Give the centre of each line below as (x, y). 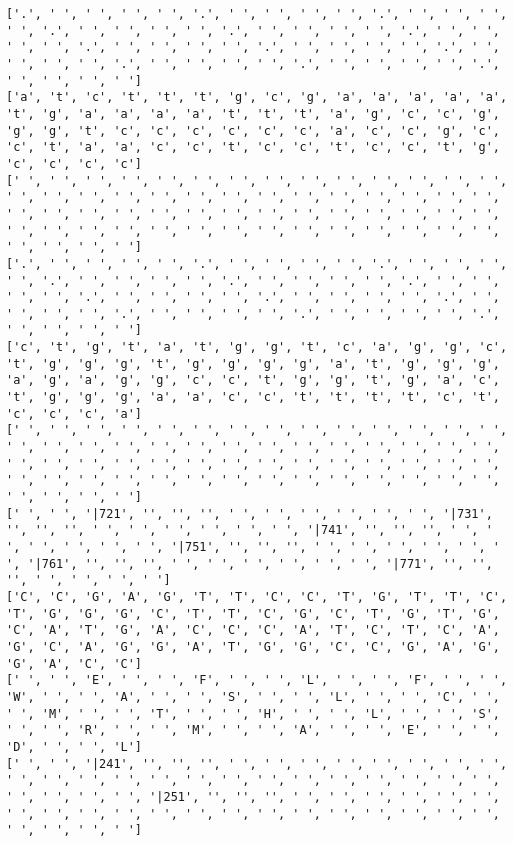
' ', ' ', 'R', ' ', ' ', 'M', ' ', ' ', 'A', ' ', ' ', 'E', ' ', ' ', (253, 730)
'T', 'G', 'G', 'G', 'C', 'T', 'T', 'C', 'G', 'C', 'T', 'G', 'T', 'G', (253, 613)
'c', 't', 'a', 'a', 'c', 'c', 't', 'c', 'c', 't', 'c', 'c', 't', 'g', (253, 147)
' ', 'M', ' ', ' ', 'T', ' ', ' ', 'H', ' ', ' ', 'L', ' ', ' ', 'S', (253, 713)
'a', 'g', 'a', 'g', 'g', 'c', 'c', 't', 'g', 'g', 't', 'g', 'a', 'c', (253, 380)
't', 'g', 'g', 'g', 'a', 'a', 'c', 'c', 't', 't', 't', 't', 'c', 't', (253, 397)
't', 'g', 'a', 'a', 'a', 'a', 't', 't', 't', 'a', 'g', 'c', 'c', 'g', (253, 113)
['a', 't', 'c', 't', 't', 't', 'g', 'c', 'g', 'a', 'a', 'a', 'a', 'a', (257, 97)
